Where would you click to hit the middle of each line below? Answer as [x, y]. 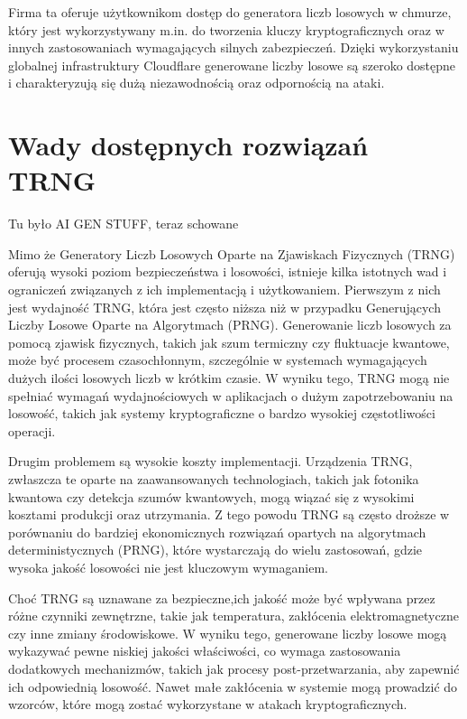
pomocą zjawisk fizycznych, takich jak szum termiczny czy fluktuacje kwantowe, [229, 342]
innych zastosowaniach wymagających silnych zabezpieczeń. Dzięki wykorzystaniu [233, 47]
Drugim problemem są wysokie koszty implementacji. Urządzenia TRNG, [211, 461]
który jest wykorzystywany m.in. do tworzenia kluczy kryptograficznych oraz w [226, 29]
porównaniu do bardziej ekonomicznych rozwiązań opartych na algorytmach [217, 532]
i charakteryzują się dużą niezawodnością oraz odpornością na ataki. [197, 83]
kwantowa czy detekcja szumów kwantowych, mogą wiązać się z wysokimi [211, 496]
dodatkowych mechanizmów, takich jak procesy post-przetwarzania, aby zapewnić [234, 668]
